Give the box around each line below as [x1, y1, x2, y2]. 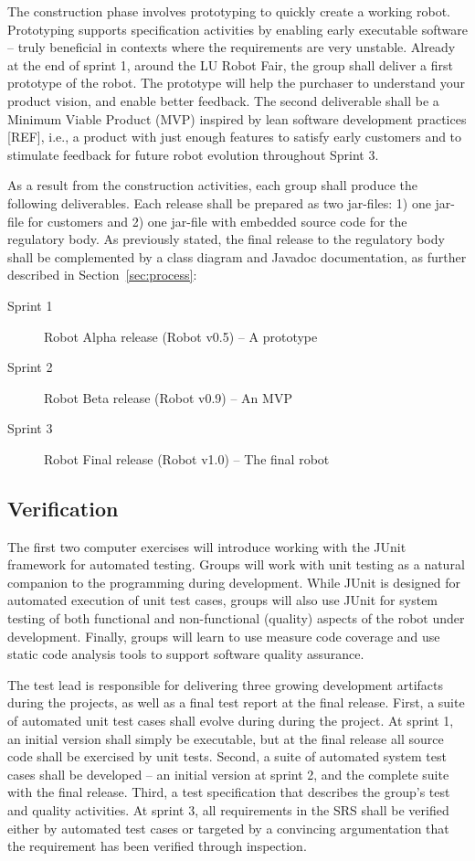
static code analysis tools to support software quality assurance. [7, 644, 364, 664]
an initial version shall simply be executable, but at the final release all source [7, 728, 444, 748]
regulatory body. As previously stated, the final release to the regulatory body [7, 229, 445, 249]
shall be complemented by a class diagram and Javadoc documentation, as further [7, 247, 467, 266]
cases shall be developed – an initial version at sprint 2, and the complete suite [7, 764, 449, 783]
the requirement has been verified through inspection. [7, 836, 307, 856]
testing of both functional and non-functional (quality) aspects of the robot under [7, 609, 465, 628]
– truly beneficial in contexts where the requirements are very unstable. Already [7, 37, 456, 57]
